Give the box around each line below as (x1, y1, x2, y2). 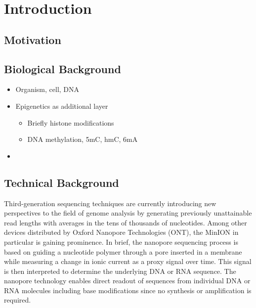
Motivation (4, 32, 61, 47)
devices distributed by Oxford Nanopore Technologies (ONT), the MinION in (4, 227, 239, 237)
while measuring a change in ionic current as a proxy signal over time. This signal (4, 256, 252, 266)
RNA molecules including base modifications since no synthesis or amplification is (4, 285, 252, 295)
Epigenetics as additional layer (15, 100, 108, 111)
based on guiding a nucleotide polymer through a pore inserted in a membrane (4, 246, 242, 257)
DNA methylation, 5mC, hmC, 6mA (27, 134, 138, 144)
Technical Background (4, 175, 119, 190)
